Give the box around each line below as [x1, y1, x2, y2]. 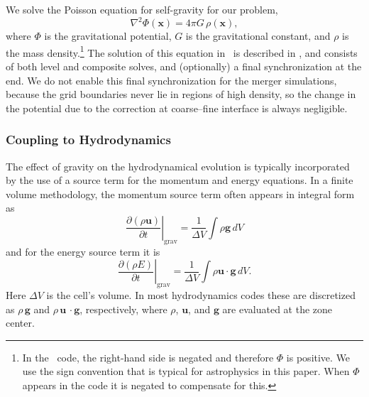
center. [6, 315, 35, 330]
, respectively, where [79, 301, 167, 316]
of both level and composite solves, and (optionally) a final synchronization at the [6, 58, 362, 73]
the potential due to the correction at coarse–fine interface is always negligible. [6, 100, 348, 115]
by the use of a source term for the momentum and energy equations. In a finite [6, 173, 353, 187]
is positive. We [286, 349, 351, 364]
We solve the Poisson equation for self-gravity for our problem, [6, 2, 278, 16]
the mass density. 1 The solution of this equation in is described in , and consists [6, 43, 358, 60]
